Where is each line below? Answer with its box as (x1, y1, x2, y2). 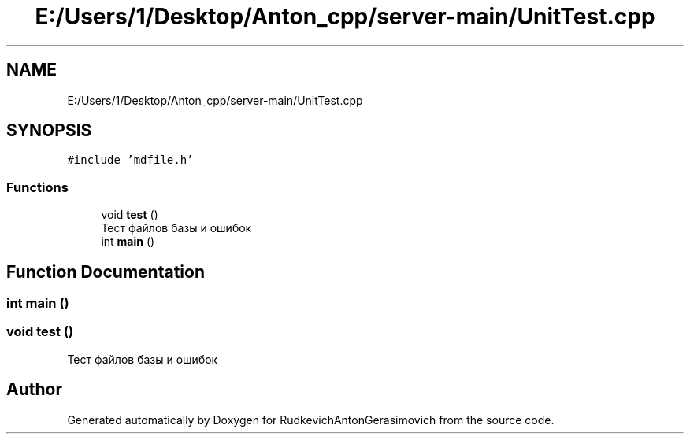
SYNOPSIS (6, 120, 92, 141)
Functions (6, 179, 69, 195)
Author (6, 379, 62, 400)
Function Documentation (6, 261, 205, 282)
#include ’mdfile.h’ (67, 153, 194, 167)
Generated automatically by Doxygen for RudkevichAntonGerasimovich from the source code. (67, 412, 555, 427)
